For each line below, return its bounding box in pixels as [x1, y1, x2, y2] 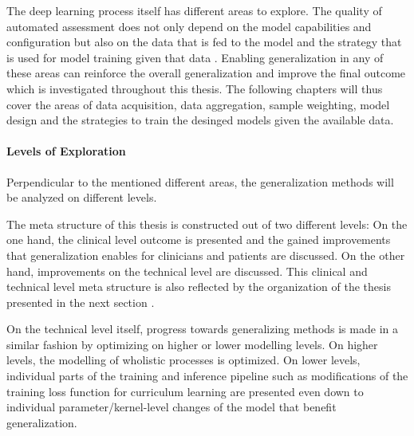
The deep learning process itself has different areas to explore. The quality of [6, 2, 382, 18]
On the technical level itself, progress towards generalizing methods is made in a [6, 320, 398, 337]
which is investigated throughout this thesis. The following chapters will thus [6, 80, 383, 96]
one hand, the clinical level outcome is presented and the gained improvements [6, 231, 391, 248]
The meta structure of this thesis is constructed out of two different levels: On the [6, 215, 408, 232]
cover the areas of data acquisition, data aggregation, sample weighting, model [6, 96, 390, 112]
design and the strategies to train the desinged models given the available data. [6, 112, 394, 128]
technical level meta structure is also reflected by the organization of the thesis [6, 278, 391, 295]
